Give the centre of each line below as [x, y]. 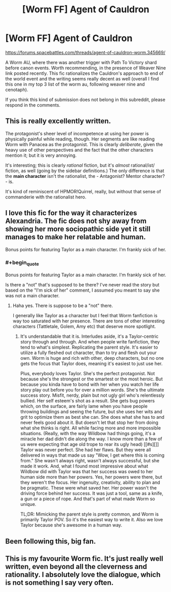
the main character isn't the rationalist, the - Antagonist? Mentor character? [85, 176]
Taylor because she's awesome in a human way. [71, 525]
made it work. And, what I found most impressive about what [84, 466]
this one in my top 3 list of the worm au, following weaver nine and [75, 84]
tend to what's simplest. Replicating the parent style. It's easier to [89, 348]
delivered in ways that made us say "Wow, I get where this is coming [92, 455]
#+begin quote [22, 263]
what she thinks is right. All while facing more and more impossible [91, 428]
